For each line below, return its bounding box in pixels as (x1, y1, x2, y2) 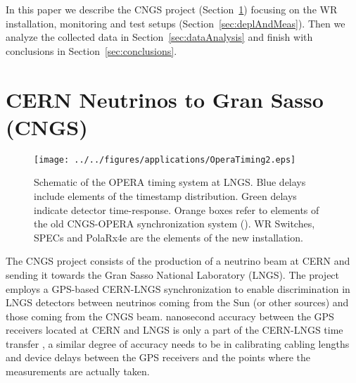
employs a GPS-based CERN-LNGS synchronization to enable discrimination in (6, 281, 350, 296)
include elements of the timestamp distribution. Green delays (34, 188, 297, 203)
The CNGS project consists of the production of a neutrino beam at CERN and (6, 253, 350, 268)
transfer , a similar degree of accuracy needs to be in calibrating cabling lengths (6, 336, 350, 351)
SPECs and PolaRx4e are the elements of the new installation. (34, 230, 303, 244)
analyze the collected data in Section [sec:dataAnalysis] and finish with (6, 30, 313, 44)
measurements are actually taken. (6, 364, 150, 379)
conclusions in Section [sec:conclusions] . (6, 43, 177, 58)
